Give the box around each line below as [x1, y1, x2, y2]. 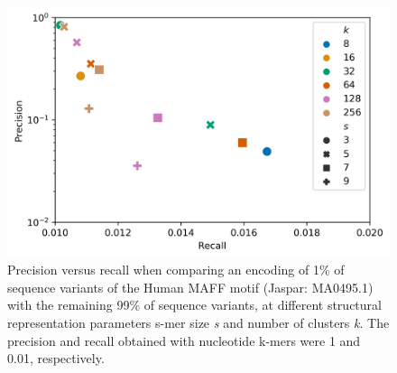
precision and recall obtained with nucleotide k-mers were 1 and [7, 331, 361, 350]
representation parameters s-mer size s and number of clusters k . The [7, 312, 390, 331]
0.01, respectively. [7, 349, 105, 368]
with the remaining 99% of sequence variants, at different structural [7, 295, 382, 314]
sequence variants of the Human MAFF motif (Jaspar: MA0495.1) [7, 277, 374, 296]
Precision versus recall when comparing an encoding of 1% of [7, 260, 345, 279]
